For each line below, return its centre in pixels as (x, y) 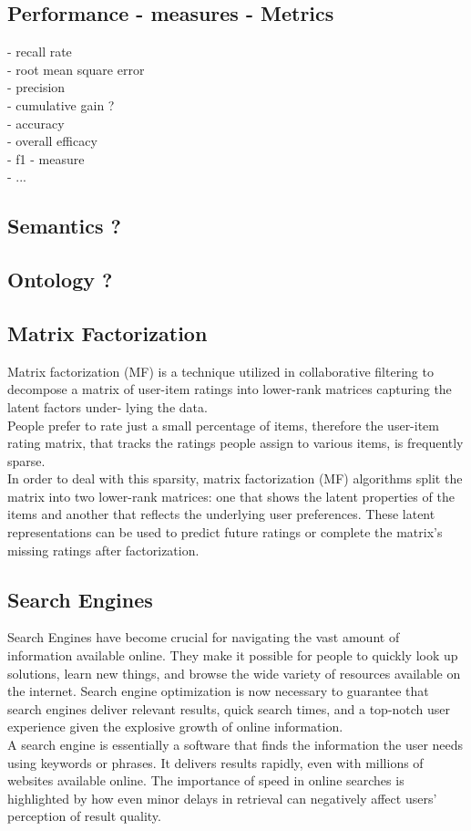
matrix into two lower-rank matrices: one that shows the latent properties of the (231, 496)
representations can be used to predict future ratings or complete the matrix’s (225, 532)
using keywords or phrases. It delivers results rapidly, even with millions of (215, 762)
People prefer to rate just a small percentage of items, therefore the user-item (223, 425)
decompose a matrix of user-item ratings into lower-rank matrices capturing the (230, 389)
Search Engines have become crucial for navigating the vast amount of (204, 637)
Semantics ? (64, 226)
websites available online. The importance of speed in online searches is (206, 780)
